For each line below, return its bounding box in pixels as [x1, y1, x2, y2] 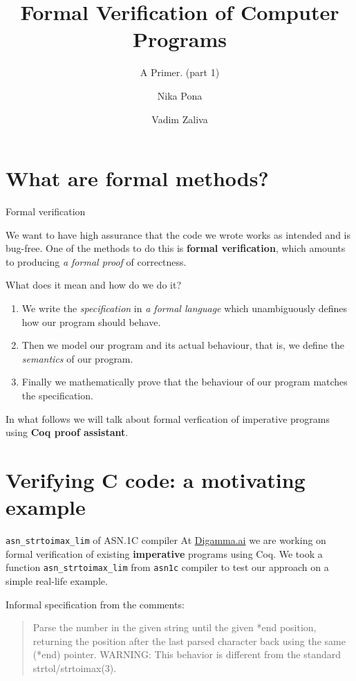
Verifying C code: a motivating [6, 465, 306, 493]
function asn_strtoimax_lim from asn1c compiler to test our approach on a [6, 560, 329, 574]
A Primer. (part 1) [140, 65, 220, 80]
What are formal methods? [6, 164, 269, 192]
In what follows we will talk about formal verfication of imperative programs [6, 411, 330, 426]
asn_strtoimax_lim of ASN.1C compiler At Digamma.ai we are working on [6, 533, 326, 547]
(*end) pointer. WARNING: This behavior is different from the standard [32, 647, 341, 662]
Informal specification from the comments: [6, 597, 185, 611]
